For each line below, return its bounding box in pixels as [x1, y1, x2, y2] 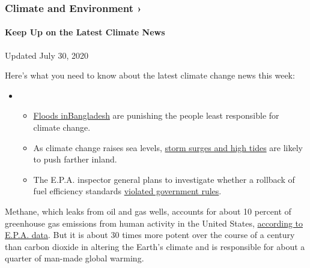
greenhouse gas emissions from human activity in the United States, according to [5, 216, 303, 229]
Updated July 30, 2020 [5, 49, 89, 61]
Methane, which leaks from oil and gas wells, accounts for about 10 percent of [5, 204, 291, 217]
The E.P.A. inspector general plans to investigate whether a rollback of [33, 173, 295, 185]
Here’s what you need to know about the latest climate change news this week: [5, 69, 295, 82]
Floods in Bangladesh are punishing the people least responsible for [33, 109, 279, 122]
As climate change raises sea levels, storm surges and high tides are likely [33, 141, 303, 153]
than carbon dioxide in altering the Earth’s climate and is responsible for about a [5, 240, 305, 252]
